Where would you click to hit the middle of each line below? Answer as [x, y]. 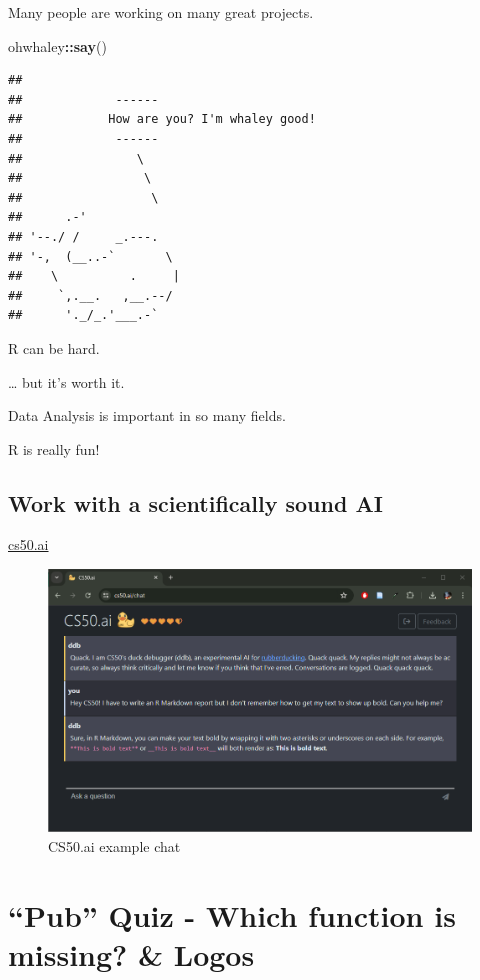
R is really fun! [54, 448]
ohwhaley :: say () [57, 45]
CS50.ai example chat [114, 846]
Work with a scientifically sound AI [195, 502]
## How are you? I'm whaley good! [162, 119]
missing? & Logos [131, 954]
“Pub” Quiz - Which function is [232, 914]
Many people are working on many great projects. [161, 12]
